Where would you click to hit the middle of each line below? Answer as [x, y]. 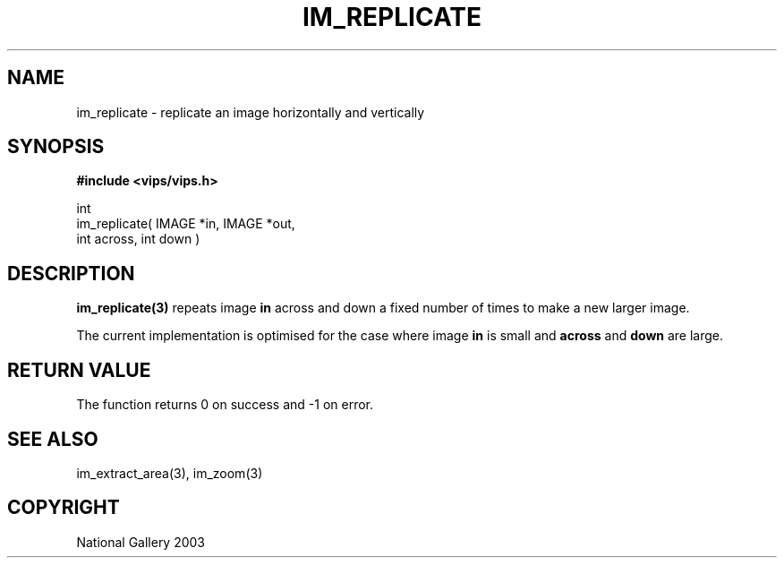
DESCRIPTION [71, 273]
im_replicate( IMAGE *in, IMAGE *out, [186, 224]
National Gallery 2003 [141, 542]
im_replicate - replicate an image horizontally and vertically [251, 112]
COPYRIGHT [64, 508]
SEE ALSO [53, 439]
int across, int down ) [138, 239]
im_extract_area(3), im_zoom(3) [170, 473]
